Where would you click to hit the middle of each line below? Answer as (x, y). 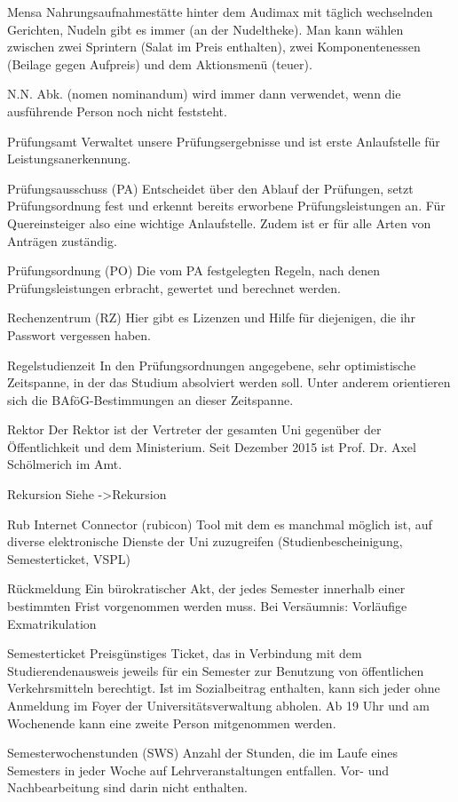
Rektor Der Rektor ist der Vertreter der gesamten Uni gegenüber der (194, 429)
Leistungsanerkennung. (69, 159)
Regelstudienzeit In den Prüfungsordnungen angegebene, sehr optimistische (212, 365)
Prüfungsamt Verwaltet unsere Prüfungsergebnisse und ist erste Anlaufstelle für (224, 141)
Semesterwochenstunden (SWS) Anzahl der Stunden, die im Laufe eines (202, 753)
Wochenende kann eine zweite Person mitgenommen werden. (172, 723)
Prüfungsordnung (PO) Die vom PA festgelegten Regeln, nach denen (194, 270)
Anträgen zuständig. (62, 240)
